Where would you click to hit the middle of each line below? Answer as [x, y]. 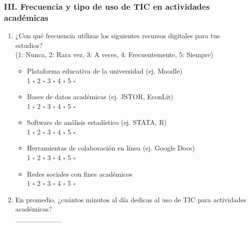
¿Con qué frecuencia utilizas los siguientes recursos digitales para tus [117, 36]
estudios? [29, 45]
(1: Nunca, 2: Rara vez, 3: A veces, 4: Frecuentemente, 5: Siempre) [114, 54]
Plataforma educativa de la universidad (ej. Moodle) [105, 70]
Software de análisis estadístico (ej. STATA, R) [97, 122]
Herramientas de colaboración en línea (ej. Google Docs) [111, 148]
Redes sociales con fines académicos [80, 173]
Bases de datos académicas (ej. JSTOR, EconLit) [100, 97]
